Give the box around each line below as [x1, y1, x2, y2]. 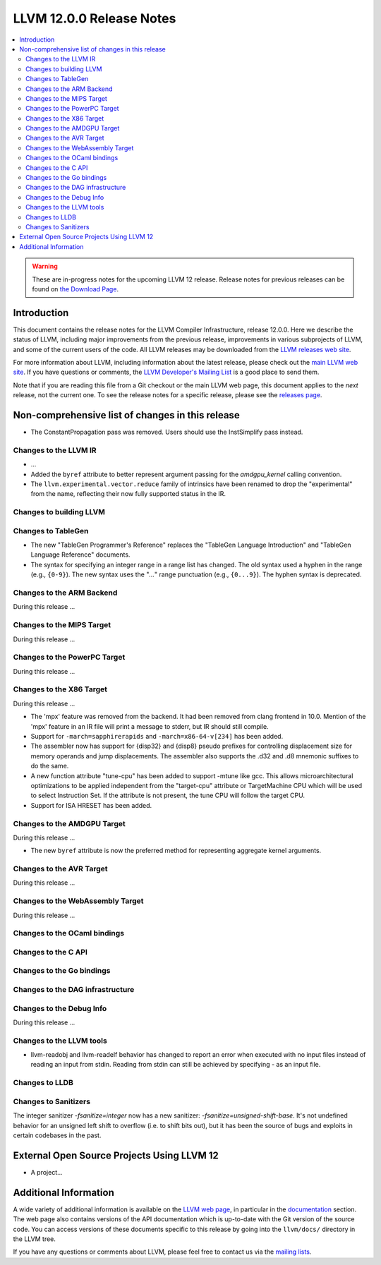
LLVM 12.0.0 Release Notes [13, 11, 176, 26]
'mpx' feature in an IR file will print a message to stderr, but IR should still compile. [30, 722, 269, 730]
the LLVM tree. [13, 1235, 56, 1243]
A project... [30, 1168, 63, 1176]
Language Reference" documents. [30, 550, 131, 559]
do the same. [30, 762, 69, 770]
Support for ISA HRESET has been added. [30, 801, 152, 809]
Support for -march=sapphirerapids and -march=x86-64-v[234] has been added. [30, 732, 284, 740]
